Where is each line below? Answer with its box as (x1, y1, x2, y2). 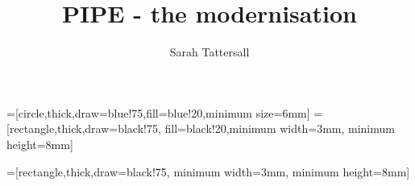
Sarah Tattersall (169, 43, 250, 60)
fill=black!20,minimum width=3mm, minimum (164, 120, 395, 137)
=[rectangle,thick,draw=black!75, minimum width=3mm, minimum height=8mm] (6, 163, 410, 180)
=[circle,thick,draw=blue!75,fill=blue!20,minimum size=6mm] (6, 104, 310, 121)
